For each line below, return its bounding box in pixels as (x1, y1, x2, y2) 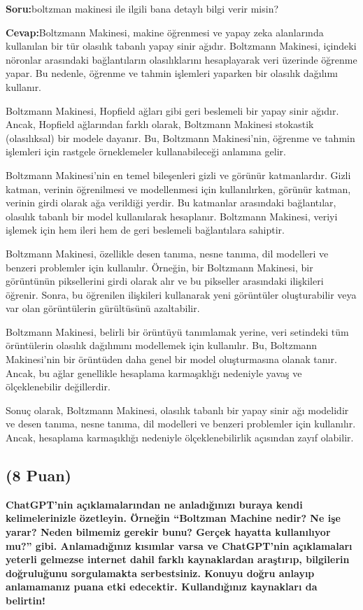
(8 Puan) (6, 464, 71, 486)
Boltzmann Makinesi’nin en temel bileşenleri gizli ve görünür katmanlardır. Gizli (6, 167, 351, 182)
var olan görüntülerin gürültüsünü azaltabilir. (6, 301, 200, 315)
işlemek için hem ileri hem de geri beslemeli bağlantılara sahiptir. (6, 222, 285, 237)
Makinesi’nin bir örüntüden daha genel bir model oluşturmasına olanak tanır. (6, 352, 337, 367)
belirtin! (6, 593, 45, 607)
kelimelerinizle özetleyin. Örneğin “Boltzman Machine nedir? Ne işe (6, 511, 341, 525)
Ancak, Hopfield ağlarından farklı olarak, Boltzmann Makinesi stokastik (6, 117, 314, 132)
